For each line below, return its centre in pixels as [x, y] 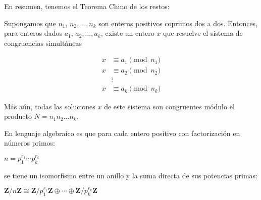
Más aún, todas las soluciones [50, 106]
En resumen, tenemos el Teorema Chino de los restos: [87, 6]
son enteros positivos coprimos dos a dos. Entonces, [178, 23]
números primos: [30, 143]
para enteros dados [33, 33]
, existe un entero [127, 33]
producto [18, 116]
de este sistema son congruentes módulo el [169, 106]
